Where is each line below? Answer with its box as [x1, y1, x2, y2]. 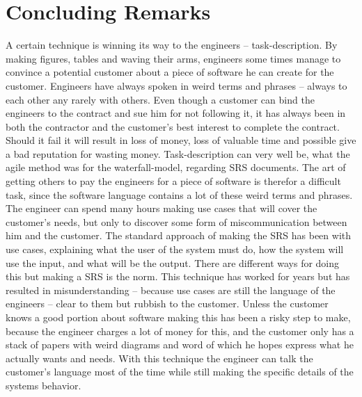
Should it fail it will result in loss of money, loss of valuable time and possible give [6, 133, 356, 147]
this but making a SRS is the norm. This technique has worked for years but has [6, 269, 350, 284]
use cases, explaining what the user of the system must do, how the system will [6, 242, 344, 257]
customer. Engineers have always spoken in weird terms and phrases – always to [6, 78, 347, 92]
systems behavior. [6, 378, 81, 392]
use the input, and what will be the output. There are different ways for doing [6, 255, 340, 270]
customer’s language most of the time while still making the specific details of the [6, 364, 354, 379]
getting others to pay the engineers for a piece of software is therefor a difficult [6, 174, 341, 188]
